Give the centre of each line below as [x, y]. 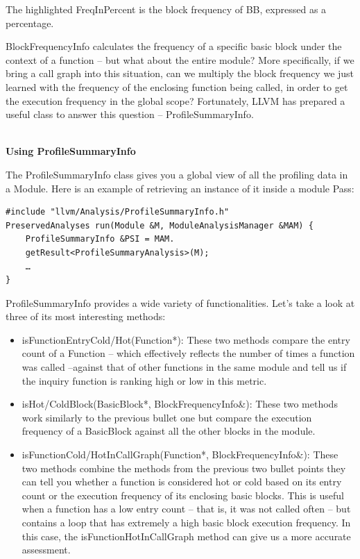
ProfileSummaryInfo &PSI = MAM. [100, 239]
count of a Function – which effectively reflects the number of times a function [188, 353]
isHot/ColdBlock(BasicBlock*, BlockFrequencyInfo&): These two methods [180, 404]
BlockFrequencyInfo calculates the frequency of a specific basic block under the [174, 46]
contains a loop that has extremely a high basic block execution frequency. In [186, 522]
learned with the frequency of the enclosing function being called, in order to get [177, 86]
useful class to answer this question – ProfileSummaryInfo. [130, 114]
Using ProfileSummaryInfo [71, 151]
